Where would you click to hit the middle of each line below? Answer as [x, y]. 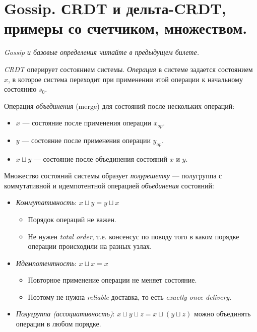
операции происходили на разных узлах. [90, 246]
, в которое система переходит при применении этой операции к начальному [125, 79]
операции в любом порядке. [58, 324]
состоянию [20, 89]
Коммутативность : [46, 202]
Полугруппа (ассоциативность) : [65, 314]
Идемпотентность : [46, 263]
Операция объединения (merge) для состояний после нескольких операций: [119, 106]
